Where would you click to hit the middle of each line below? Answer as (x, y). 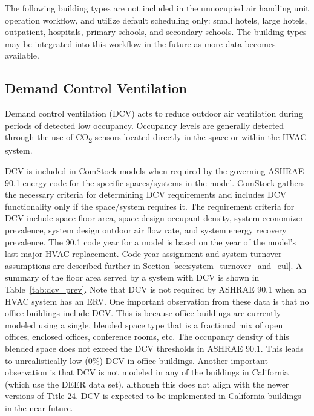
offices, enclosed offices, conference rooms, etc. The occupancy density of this (147, 336)
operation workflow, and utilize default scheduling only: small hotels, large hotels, (156, 20)
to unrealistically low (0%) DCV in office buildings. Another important (136, 360)
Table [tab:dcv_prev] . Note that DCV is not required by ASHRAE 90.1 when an (156, 289)
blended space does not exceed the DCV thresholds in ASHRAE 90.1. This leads (154, 348)
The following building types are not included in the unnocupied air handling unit (157, 8)
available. (22, 55)
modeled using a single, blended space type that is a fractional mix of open (144, 324)
